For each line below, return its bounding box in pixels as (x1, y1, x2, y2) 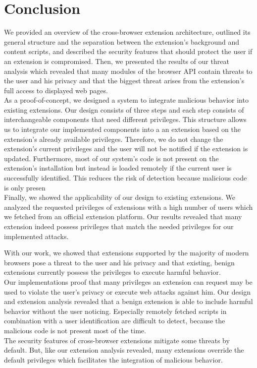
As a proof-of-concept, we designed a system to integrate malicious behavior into (4, 95, 249, 105)
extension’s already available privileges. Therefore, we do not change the (4, 133, 223, 144)
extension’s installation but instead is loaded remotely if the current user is (4, 163, 232, 173)
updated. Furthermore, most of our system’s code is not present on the (4, 153, 219, 163)
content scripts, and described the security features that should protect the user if (4, 46, 253, 57)
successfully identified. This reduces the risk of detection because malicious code (4, 173, 247, 183)
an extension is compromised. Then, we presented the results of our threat (4, 56, 229, 66)
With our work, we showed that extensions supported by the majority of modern (4, 247, 249, 258)
